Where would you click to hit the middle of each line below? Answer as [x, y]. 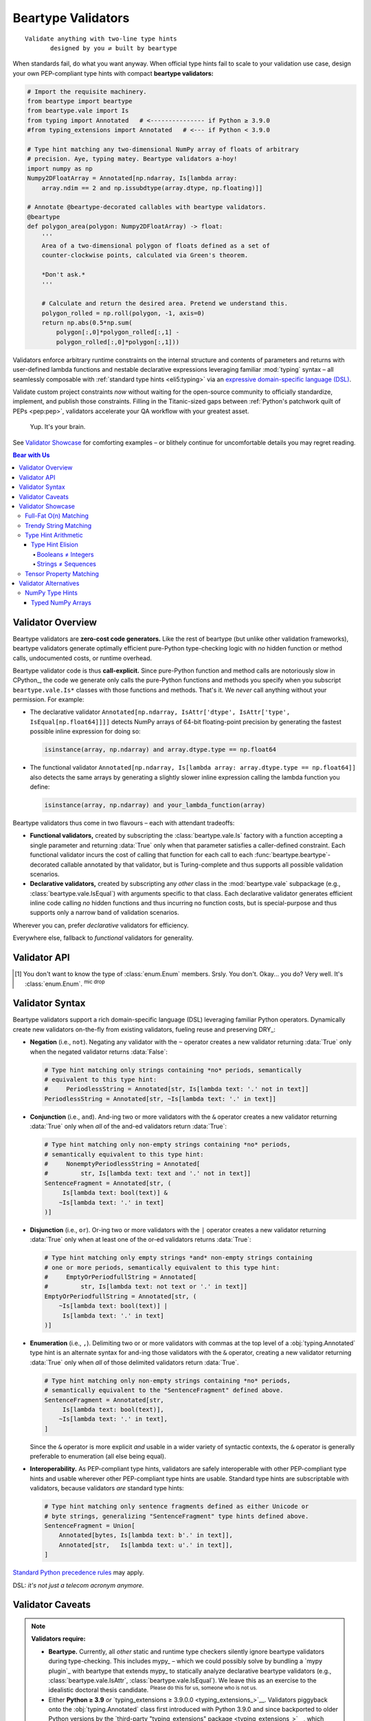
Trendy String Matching [58, 525]
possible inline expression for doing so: [85, 731]
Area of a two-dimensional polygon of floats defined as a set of [156, 245]
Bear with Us [31, 455]
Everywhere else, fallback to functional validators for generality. [103, 938]
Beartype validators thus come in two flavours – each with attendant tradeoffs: [124, 823]
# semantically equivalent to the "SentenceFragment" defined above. [164, 1390]
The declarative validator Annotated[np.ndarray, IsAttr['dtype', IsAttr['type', [160, 712]
